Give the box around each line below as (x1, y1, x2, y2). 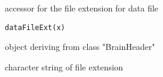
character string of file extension (5, 60, 123, 73)
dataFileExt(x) (5, 23, 66, 32)
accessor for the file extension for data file (5, 2, 159, 14)
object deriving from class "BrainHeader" (5, 40, 155, 53)
